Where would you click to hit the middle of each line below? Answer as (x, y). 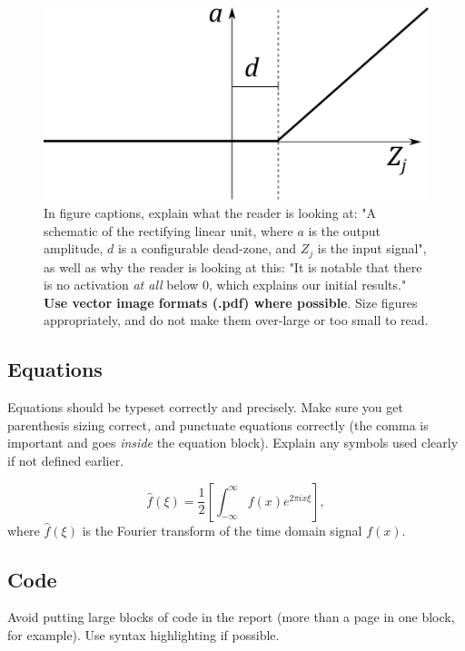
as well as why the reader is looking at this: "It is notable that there (233, 266)
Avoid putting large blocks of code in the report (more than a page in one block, (231, 617)
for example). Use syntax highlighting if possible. (143, 635)
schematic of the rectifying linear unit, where (168, 230)
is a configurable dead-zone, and (207, 248)
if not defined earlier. (66, 461)
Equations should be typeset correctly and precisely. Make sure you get (205, 407)
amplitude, (74, 248)
